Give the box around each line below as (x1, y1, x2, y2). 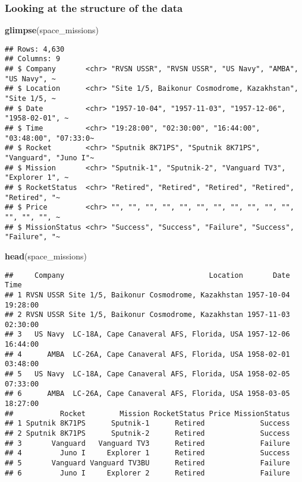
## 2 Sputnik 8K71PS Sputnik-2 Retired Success (5, 429, 290, 438)
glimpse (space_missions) (5, 24, 99, 36)
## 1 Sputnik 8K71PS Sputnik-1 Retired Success (5, 419, 290, 428)
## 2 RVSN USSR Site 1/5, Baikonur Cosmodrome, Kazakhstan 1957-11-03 (5, 310, 290, 319)
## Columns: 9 (5, 55, 61, 64)
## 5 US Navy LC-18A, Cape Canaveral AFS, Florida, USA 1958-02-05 (5, 370, 290, 379)
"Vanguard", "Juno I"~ (5, 154, 95, 163)
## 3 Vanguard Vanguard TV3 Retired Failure (5, 439, 290, 448)
